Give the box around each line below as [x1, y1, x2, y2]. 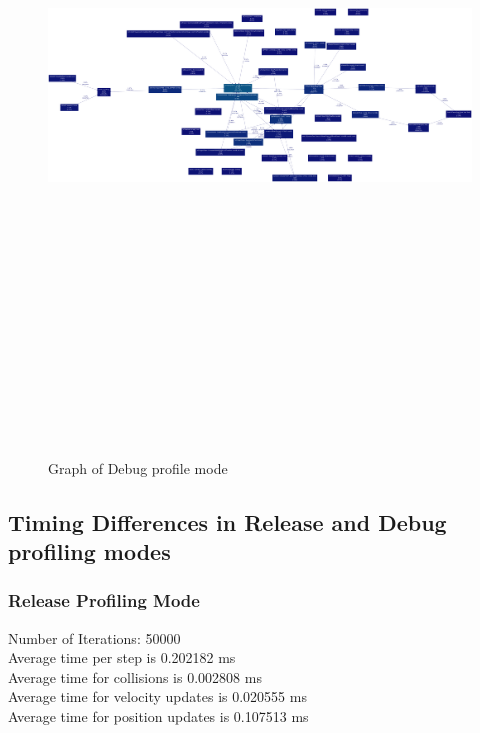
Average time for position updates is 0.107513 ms [8, 706, 309, 727]
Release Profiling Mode [8, 588, 200, 613]
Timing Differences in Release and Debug [8, 506, 447, 537]
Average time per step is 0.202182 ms [8, 647, 236, 668]
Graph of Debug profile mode [48, 457, 228, 478]
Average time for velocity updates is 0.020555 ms [8, 686, 307, 707]
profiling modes [8, 536, 171, 567]
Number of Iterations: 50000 [8, 627, 181, 648]
